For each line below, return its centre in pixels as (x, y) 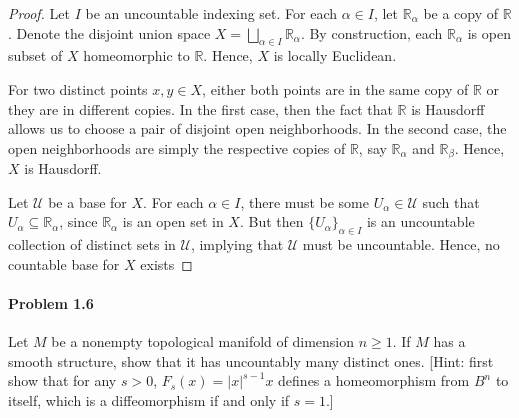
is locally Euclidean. (335, 55)
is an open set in (173, 221)
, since (78, 221)
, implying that (237, 244)
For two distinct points (78, 88)
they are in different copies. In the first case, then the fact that (200, 108)
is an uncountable (420, 221)
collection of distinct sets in (92, 244)
